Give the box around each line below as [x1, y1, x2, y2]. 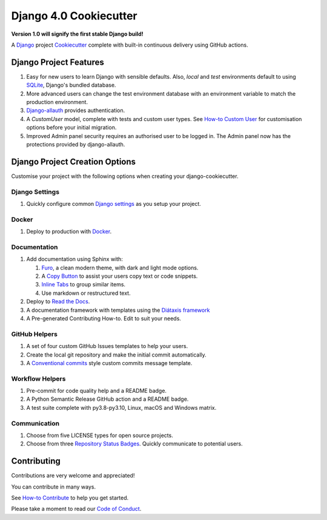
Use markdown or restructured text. [41, 289, 131, 297]
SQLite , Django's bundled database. [26, 82, 116, 89]
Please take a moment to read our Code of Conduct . [11, 505, 142, 513]
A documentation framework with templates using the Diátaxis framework [26, 306, 210, 314]
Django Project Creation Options [11, 156, 136, 166]
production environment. [26, 99, 88, 106]
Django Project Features [11, 57, 104, 67]
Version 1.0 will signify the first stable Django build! [11, 30, 144, 38]
